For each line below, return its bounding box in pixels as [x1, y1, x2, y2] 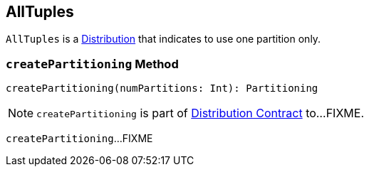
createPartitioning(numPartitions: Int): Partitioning [6, 82, 318, 95]
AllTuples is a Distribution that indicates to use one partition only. [6, 33, 321, 45]
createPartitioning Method [6, 56, 179, 71]
